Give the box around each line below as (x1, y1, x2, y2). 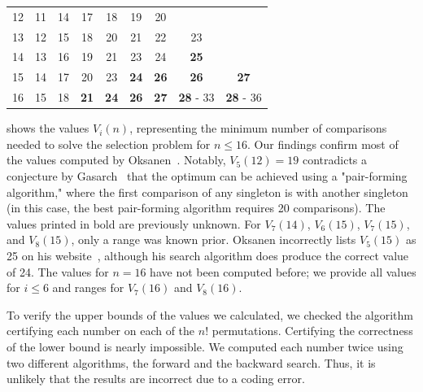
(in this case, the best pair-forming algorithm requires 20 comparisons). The (7, 199, 386, 216)
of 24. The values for (7, 263, 109, 280)
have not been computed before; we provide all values (150, 263, 416, 280)
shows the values (7, 120, 89, 137)
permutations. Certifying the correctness (211, 322, 413, 339)
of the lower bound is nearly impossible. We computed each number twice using (7, 338, 403, 355)
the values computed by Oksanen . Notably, (7, 151, 226, 168)
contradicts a (302, 151, 368, 168)
